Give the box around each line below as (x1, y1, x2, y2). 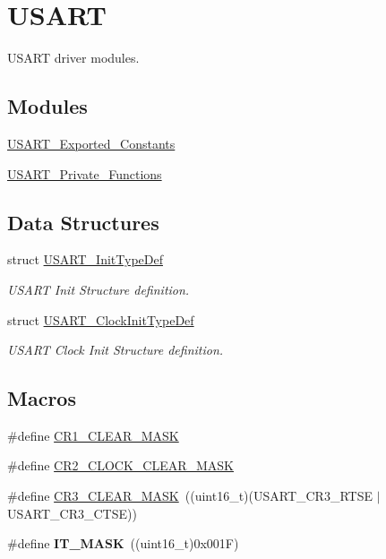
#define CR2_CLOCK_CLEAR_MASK (7, 456, 234, 475)
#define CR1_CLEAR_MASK (7, 426, 179, 444)
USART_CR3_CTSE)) (7, 503, 137, 522)
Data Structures (7, 208, 159, 236)
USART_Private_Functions (7, 164, 162, 183)
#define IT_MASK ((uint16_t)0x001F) (7, 534, 239, 553)
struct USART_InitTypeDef (7, 250, 163, 269)
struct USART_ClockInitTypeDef (7, 310, 194, 329)
